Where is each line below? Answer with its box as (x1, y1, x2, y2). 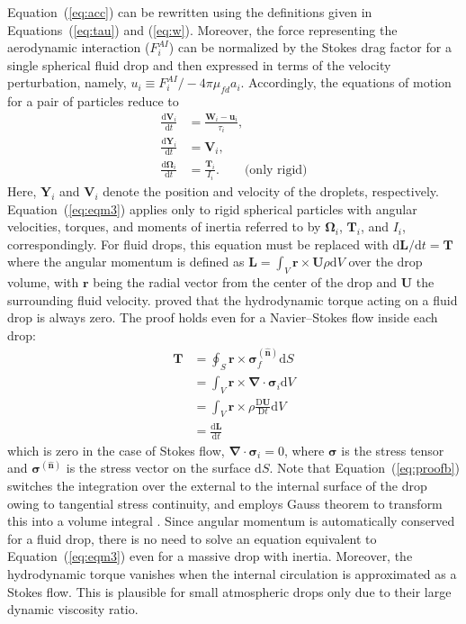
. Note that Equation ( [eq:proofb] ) (269, 458, 460, 477)
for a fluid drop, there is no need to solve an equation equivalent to (7, 529, 377, 547)
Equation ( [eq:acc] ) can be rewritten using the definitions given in (7, 3, 372, 21)
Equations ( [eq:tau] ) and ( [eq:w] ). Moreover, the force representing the (7, 20, 398, 39)
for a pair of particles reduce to (7, 92, 179, 111)
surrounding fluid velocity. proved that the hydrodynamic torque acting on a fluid (7, 290, 458, 309)
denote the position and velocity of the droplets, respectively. (103, 182, 439, 201)
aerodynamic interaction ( (7, 38, 150, 57)
